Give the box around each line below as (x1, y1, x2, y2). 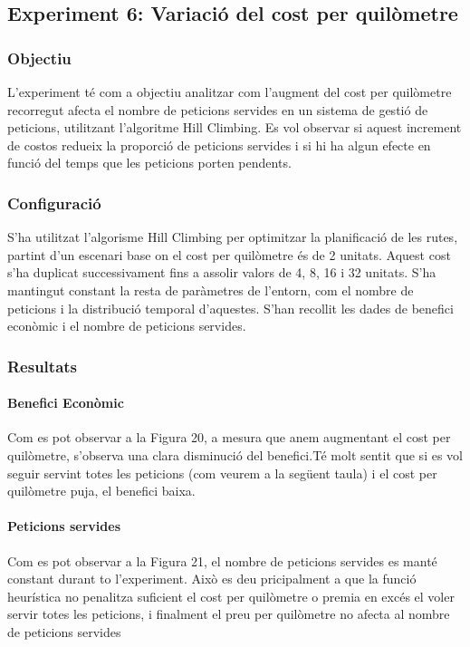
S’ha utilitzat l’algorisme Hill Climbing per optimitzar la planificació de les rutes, (7, 227, 458, 246)
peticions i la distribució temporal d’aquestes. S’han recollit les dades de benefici (7, 298, 454, 317)
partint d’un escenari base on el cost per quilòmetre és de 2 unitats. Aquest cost (7, 245, 451, 264)
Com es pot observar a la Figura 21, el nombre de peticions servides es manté (7, 551, 437, 570)
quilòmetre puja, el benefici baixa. (7, 481, 196, 500)
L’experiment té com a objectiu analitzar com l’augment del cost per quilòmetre (7, 82, 452, 101)
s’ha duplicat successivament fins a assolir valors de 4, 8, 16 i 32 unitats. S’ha (7, 263, 436, 282)
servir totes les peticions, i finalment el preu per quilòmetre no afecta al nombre (7, 604, 450, 623)
